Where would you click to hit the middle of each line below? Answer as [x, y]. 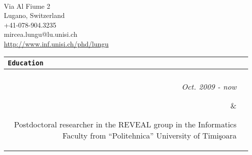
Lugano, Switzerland [34, 15]
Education [26, 63]
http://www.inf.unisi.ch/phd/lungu [56, 43]
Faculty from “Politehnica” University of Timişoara [150, 135]
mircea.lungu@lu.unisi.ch [41, 34]
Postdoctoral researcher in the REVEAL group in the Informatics [125, 124]
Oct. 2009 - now [209, 86]
